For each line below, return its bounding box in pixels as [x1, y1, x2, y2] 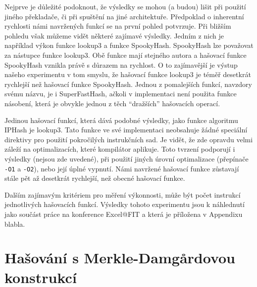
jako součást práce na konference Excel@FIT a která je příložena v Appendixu [4, 208, 243, 219]
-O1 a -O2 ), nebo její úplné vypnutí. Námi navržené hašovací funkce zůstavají [4, 163, 239, 173]
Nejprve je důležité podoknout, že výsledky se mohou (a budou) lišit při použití [4, 1, 246, 11]
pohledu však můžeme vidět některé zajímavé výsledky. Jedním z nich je [4, 30, 224, 41]
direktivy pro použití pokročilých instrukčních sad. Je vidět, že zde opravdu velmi [4, 134, 253, 144]
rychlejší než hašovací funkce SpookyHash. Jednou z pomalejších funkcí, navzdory [4, 79, 252, 89]
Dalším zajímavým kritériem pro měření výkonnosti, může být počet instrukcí [4, 189, 241, 200]
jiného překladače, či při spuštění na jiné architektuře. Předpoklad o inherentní [4, 11, 244, 21]
